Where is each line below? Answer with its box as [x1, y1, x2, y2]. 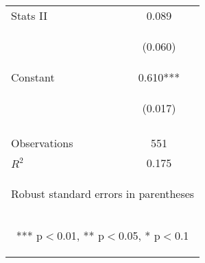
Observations [11, 135, 73, 151]
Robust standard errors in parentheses [11, 186, 195, 201]
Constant [11, 69, 55, 85]
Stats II [11, 8, 47, 23]
